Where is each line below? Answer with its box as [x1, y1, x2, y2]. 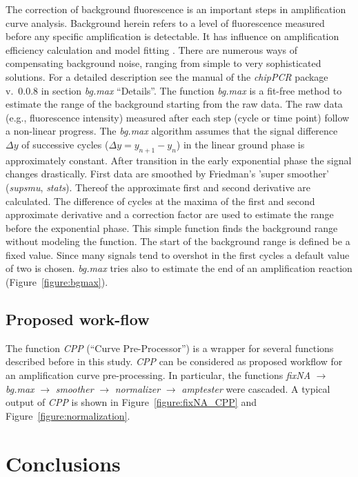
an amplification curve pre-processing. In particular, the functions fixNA [6, 368, 311, 382]
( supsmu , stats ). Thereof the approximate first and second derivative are [6, 179, 311, 194]
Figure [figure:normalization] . [6, 408, 130, 422]
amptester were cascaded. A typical [181, 381, 330, 396]
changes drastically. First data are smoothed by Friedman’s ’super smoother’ [6, 166, 330, 181]
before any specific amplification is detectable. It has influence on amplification [6, 29, 339, 43]
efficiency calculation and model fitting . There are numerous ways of [6, 42, 297, 57]
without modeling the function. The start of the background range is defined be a [6, 234, 350, 249]
